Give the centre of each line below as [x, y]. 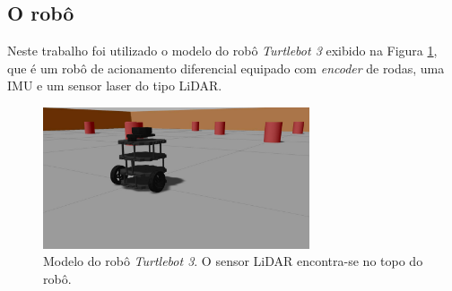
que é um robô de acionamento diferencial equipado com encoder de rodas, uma [226, 68]
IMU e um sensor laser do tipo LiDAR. [115, 86]
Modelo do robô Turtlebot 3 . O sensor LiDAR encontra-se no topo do [233, 261]
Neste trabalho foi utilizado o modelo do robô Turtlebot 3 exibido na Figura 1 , [222, 51]
